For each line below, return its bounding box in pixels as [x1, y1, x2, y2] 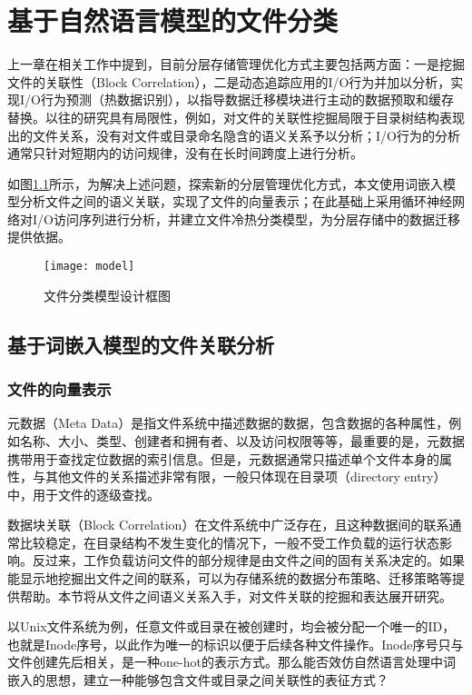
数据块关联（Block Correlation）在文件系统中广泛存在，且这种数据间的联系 [7, 515, 449, 534]
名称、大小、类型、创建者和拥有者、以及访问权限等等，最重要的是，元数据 [19, 431, 465, 450]
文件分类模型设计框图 [44, 285, 171, 304]
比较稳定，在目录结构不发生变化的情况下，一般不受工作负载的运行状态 [19, 532, 439, 551]
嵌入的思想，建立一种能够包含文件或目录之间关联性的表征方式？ [7, 670, 388, 690]
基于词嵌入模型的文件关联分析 [7, 330, 274, 358]
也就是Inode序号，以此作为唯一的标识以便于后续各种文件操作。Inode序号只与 [7, 634, 464, 653]
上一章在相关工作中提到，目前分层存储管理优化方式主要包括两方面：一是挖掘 [7, 55, 465, 74]
